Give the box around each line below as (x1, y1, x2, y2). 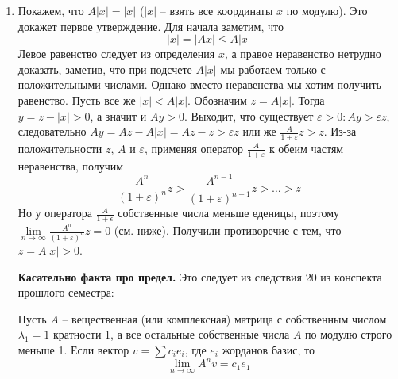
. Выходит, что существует (184, 107, 314, 124)
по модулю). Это (286, 2, 368, 18)
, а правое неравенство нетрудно (224, 45, 381, 62)
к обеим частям (269, 140, 344, 156)
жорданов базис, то (222, 341, 315, 358)
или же (242, 123, 276, 140)
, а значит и (90, 107, 147, 124)
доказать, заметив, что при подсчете (17, 60, 192, 77)
